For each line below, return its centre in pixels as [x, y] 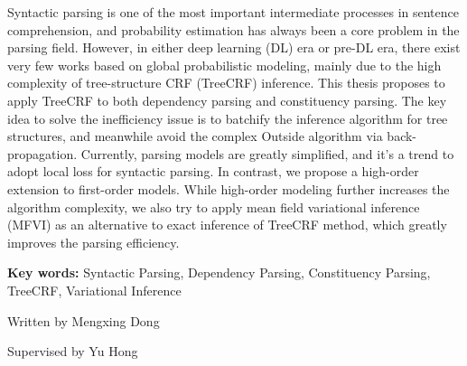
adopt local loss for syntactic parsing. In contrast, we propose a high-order [213, 171]
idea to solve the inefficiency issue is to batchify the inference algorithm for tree [228, 118]
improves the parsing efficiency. [93, 242]
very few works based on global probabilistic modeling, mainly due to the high [224, 65]
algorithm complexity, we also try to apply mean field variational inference [214, 206]
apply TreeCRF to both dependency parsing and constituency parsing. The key [227, 100]
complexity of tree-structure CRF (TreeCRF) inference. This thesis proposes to [226, 83]
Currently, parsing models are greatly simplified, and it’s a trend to [267, 153]
